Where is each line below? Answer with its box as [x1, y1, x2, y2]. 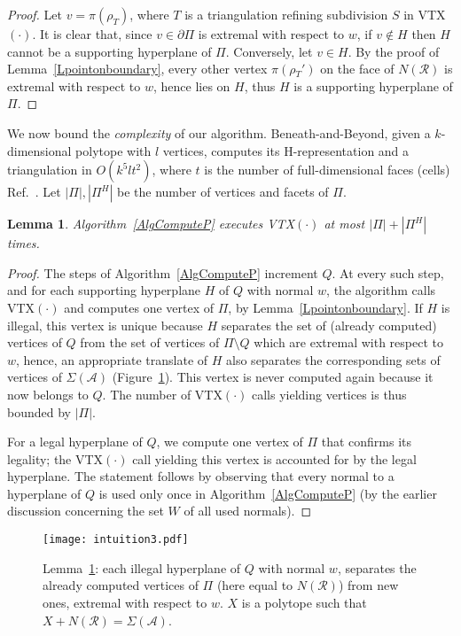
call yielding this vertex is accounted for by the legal [132, 449, 417, 468]
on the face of [320, 59, 395, 78]
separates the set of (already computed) [221, 315, 437, 334]
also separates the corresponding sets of [226, 350, 441, 368]
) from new [338, 576, 399, 594]
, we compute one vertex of [156, 432, 303, 451]
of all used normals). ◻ [184, 501, 312, 520]
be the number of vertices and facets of [117, 182, 329, 201]
